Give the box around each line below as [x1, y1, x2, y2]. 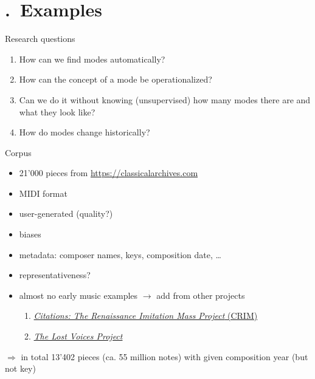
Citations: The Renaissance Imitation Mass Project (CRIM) [33, 309, 258, 322]
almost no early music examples [19, 289, 138, 301]
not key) [5, 362, 36, 375]
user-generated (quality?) [19, 207, 113, 220]
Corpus [5, 146, 32, 159]
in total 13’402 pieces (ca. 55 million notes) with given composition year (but [21, 350, 308, 363]
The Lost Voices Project [33, 330, 123, 343]
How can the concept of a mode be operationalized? [19, 73, 212, 86]
